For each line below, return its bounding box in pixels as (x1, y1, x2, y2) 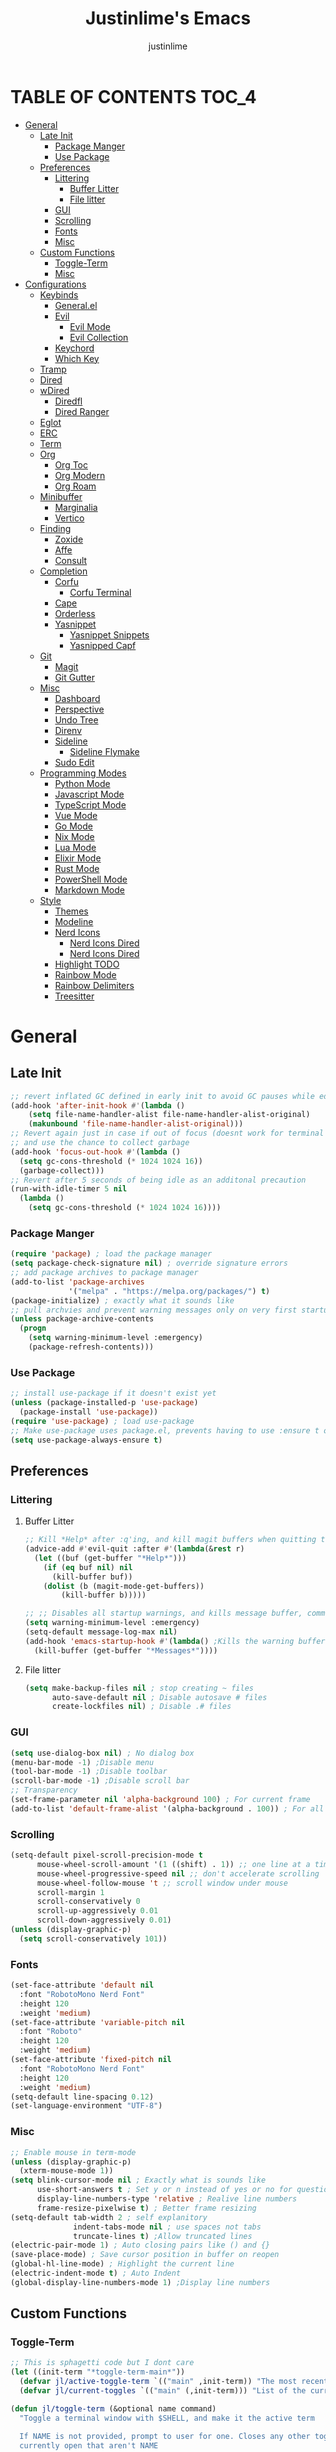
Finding (39, 522, 72, 534)
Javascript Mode (54, 788, 125, 800)
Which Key (54, 352, 100, 364)
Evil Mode (69, 320, 111, 332)
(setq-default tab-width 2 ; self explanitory (10, 2212, 208, 2222)
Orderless (54, 607, 96, 619)
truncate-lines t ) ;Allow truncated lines (73, 2231, 253, 2241)
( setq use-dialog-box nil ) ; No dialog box (10, 1748, 195, 1758)
